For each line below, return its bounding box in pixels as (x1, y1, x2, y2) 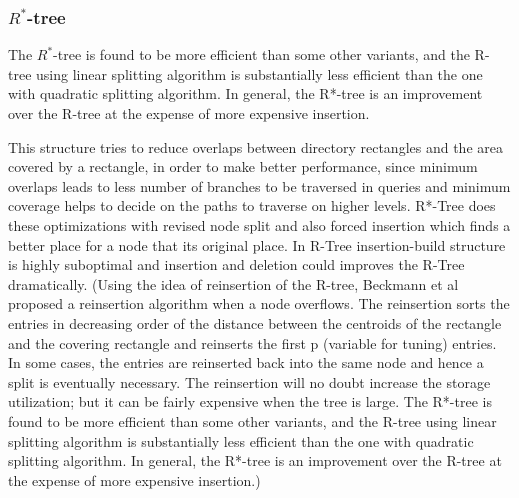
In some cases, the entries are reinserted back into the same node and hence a (8, 352, 484, 373)
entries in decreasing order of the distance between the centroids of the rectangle (8, 312, 502, 333)
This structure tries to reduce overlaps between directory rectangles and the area (8, 136, 503, 157)
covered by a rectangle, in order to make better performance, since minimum (8, 156, 478, 177)
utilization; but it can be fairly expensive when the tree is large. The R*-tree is (8, 391, 492, 412)
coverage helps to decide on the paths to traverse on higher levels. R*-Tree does (8, 195, 496, 216)
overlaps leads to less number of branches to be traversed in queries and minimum (8, 175, 511, 196)
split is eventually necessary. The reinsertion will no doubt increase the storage (8, 371, 491, 392)
